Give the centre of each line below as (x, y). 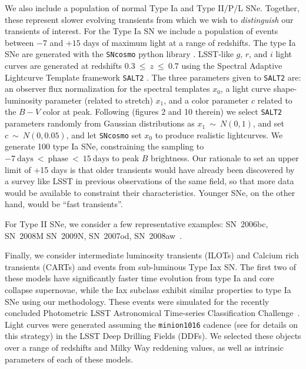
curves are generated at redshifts (64, 66)
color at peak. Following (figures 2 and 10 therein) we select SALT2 (162, 112)
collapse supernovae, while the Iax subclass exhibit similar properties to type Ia (148, 289)
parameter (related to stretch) (99, 100)
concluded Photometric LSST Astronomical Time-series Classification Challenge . (152, 313)
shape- (285, 89)
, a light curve (246, 89)
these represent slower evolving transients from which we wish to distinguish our (149, 19)
